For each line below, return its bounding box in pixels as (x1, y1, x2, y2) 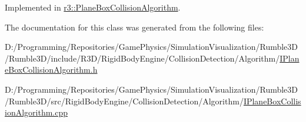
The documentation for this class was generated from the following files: (5, 21, 264, 33)
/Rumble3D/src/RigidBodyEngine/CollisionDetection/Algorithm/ (5, 94, 244, 107)
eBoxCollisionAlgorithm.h (5, 63, 98, 76)
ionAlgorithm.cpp (5, 106, 68, 118)
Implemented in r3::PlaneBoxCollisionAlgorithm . (5, 1, 181, 13)
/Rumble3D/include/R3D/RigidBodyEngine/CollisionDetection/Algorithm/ (5, 52, 280, 64)
